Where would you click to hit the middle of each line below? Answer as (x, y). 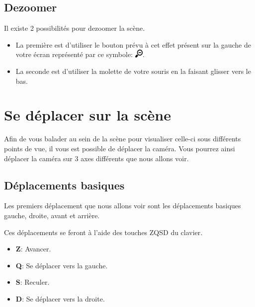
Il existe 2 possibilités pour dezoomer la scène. (75, 28)
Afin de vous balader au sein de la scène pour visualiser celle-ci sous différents (123, 139)
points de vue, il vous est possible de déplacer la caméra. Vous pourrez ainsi (120, 148)
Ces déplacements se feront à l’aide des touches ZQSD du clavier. (103, 232)
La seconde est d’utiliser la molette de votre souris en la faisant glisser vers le (133, 71)
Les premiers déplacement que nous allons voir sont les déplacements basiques (123, 206)
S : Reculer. (33, 282)
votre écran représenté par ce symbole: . (80, 54)
